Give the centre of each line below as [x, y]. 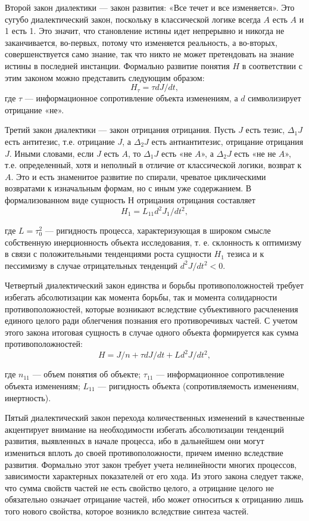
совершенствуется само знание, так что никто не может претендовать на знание [149, 54]
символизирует [274, 98]
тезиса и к [246, 254]
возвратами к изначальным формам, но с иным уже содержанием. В [128, 188]
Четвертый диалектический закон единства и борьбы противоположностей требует [154, 285]
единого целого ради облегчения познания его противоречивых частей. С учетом [151, 320]
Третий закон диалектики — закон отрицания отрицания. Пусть [120, 130]
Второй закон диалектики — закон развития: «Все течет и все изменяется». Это [150, 7]
